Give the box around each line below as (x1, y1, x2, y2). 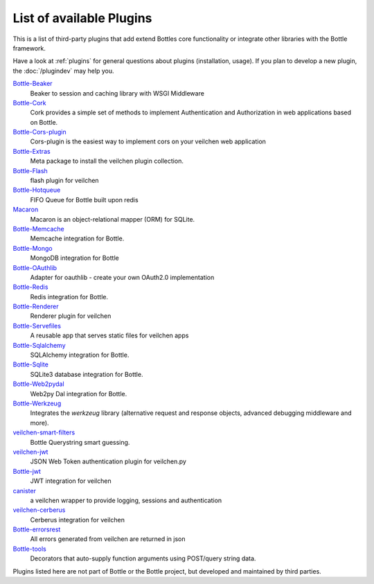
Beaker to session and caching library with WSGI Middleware (30, 89, 204, 97)
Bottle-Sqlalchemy (12, 341, 66, 349)
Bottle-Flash (12, 166, 48, 175)
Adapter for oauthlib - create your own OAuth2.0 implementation (30, 273, 215, 281)
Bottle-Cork (12, 98, 46, 107)
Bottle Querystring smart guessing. (30, 438, 130, 446)
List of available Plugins (12, 10, 152, 26)
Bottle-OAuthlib (12, 263, 57, 272)
